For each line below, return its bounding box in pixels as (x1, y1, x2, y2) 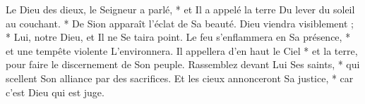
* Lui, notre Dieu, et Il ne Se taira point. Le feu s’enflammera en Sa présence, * (6, 30, 351, 44)
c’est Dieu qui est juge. (6, 84, 104, 99)
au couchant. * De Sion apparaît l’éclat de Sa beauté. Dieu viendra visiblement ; (6, 15, 354, 30)
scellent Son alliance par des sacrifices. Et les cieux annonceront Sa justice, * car (6, 70, 354, 85)
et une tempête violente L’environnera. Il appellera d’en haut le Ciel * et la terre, (6, 43, 358, 58)
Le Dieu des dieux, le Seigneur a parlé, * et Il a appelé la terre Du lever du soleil (6, 2, 355, 16)
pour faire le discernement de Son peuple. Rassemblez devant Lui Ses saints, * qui (6, 57, 360, 72)
